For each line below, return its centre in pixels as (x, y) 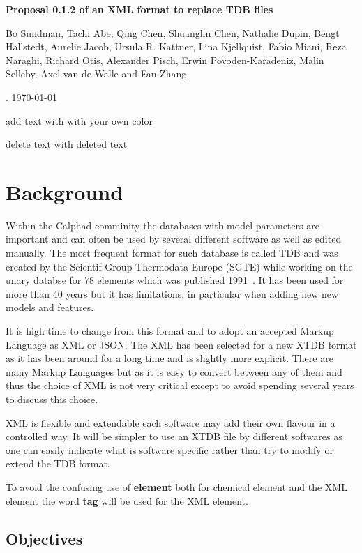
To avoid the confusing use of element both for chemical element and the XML (176, 486)
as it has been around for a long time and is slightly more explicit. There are (169, 358)
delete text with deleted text (67, 144)
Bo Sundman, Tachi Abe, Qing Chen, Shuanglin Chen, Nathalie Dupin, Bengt (173, 32)
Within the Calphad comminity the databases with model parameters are (163, 225)
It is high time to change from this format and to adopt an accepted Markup (170, 331)
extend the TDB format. (58, 463)
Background (65, 191)
